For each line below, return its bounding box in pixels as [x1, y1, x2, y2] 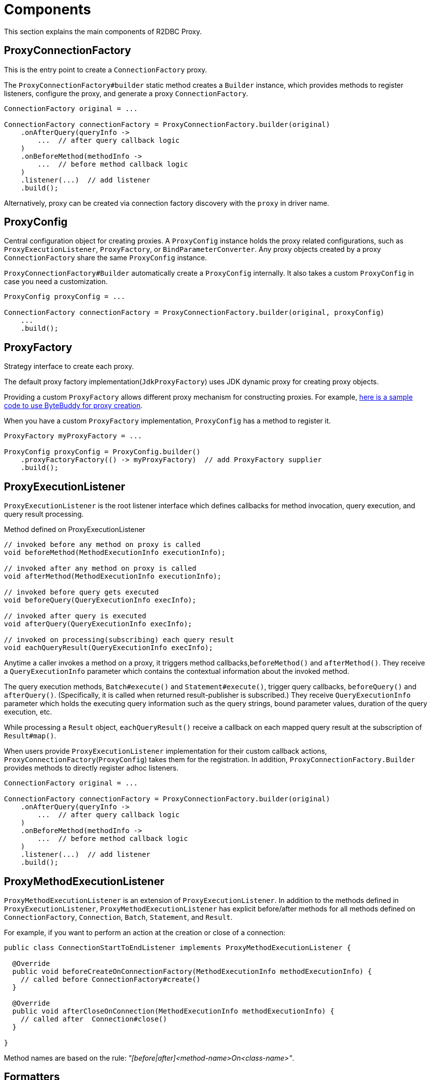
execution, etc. [4, 708, 52, 717]
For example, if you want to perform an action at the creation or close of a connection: [4, 928, 286, 937]
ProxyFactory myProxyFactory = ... [4, 432, 142, 440]
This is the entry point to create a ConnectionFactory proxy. [4, 65, 207, 74]
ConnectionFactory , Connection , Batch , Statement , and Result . [4, 912, 233, 921]
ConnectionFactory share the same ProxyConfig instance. [4, 253, 207, 262]
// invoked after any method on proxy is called [4, 564, 196, 573]
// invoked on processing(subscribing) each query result [4, 636, 234, 644]
